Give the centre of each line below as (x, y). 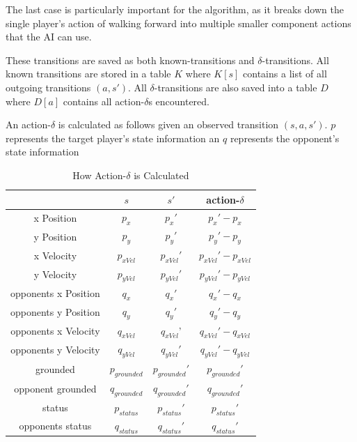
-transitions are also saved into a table (236, 87)
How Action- (100, 175)
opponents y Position (55, 312)
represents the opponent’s (285, 138)
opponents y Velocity (55, 350)
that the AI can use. (49, 37)
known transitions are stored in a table (88, 74)
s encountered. (179, 101)
